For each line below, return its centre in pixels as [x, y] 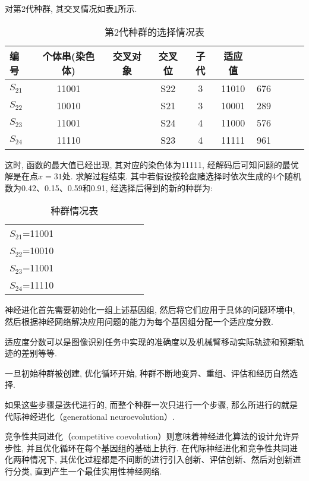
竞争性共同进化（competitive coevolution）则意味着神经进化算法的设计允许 [148, 436]
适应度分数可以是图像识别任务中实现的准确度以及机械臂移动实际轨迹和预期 [150, 341]
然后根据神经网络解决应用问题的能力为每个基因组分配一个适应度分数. [139, 321]
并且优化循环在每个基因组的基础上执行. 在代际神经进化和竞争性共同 [158, 447]
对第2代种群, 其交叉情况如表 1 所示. [71, 8]
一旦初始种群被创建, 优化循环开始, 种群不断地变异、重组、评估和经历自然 [147, 373]
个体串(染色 [69, 56]
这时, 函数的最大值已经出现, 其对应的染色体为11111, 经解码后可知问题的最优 [152, 164]
